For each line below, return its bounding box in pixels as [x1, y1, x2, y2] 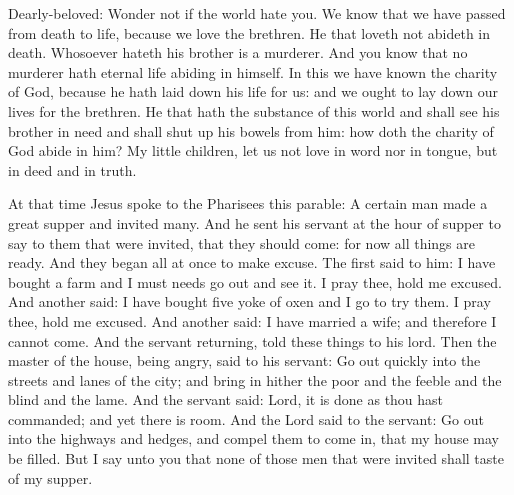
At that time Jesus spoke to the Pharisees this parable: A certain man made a [8, 193, 488, 214]
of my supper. [8, 467, 93, 488]
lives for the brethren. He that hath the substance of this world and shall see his [8, 100, 500, 121]
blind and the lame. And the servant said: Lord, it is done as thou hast [8, 389, 444, 410]
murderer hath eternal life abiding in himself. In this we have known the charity [8, 61, 498, 82]
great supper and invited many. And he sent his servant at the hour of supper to [8, 212, 501, 233]
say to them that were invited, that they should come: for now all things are [8, 232, 475, 253]
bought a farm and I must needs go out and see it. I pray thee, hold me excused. [8, 271, 502, 292]
